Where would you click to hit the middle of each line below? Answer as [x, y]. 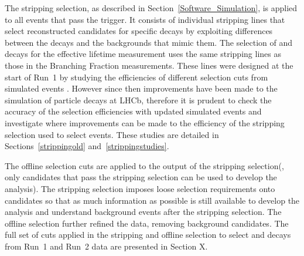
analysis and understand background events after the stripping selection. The [143, 212]
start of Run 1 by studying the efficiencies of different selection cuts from [136, 77]
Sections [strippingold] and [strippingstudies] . [87, 146]
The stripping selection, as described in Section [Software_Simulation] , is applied [151, 8]
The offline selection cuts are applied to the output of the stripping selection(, [144, 165]
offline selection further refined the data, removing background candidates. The [147, 223]
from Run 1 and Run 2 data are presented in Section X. [106, 246]
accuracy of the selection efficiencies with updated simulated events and [133, 111]
